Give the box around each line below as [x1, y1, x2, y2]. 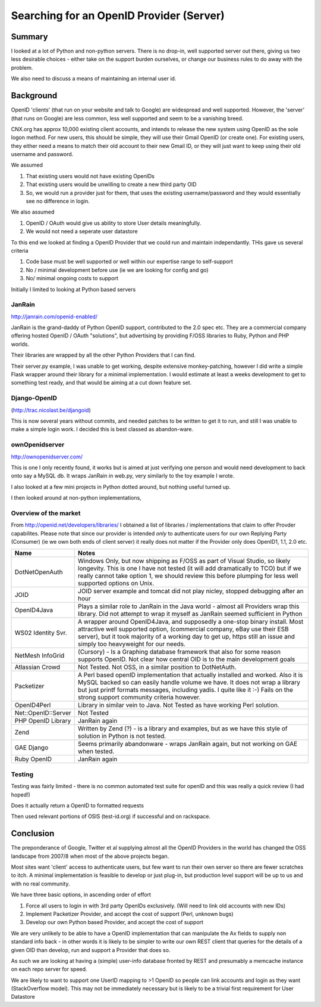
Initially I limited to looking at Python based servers [11, 286, 136, 293]
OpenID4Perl [14, 701, 51, 709]
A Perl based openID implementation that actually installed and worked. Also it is [77, 671, 303, 679]
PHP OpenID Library [14, 717, 71, 725]
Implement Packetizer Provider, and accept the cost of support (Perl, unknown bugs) [26, 910, 234, 918]
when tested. [77, 747, 115, 755]
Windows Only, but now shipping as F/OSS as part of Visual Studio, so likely [77, 557, 291, 565]
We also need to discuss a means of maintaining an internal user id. [11, 75, 177, 82]
